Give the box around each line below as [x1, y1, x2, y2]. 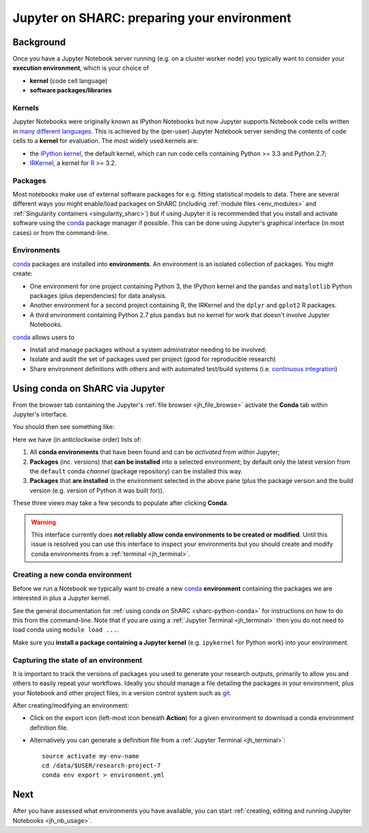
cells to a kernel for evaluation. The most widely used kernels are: [12, 137, 199, 145]
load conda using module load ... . [12, 625, 119, 634]
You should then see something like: [12, 423, 115, 431]
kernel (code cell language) [29, 76, 108, 85]
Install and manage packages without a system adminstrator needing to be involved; [29, 345, 267, 353]
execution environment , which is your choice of [12, 64, 150, 72]
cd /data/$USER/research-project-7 [42, 762, 161, 770]
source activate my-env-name [42, 752, 139, 760]
